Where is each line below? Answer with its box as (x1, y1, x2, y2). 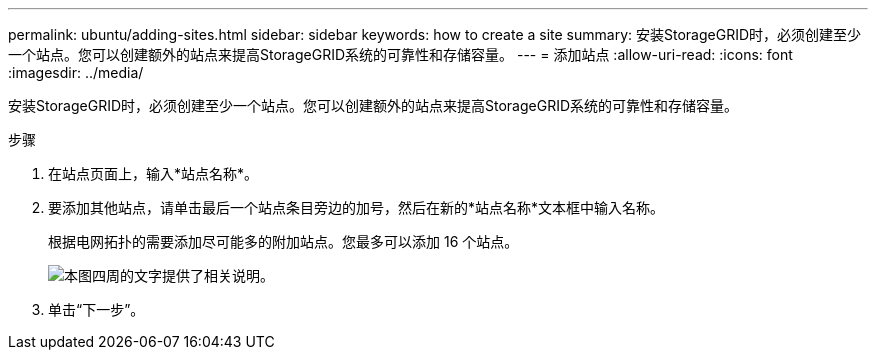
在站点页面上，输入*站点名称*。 (48, 165, 259, 182)
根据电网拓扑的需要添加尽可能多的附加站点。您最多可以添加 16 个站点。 (48, 233, 519, 250)
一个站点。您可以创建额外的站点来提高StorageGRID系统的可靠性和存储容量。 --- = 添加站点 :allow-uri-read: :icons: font (8, 46, 793, 63)
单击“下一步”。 (48, 301, 145, 318)
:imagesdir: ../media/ (8, 64, 144, 81)
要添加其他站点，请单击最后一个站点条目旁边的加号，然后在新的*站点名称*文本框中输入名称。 (48, 199, 665, 216)
